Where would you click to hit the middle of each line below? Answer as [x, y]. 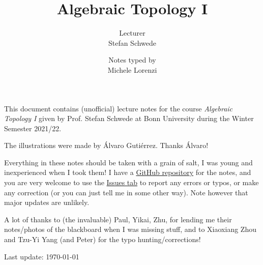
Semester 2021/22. [33, 128]
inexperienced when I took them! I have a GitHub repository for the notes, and [128, 172]
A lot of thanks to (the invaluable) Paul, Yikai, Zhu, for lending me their [118, 219]
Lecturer [132, 33]
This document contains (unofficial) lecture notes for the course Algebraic [119, 108]
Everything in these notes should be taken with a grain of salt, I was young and [128, 162]
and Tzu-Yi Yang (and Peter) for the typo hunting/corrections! [103, 239]
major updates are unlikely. [47, 202]
